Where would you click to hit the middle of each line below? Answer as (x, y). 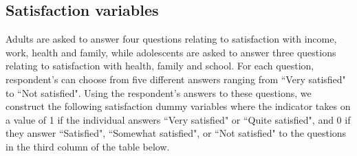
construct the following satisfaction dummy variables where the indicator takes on (178, 106)
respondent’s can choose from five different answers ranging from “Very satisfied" (176, 79)
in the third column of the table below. (88, 146)
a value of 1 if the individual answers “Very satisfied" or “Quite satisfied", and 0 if (178, 119)
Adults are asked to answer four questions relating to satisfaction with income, (171, 39)
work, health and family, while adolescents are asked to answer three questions (171, 52)
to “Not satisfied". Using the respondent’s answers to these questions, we (159, 92)
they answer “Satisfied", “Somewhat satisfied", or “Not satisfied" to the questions (176, 133)
